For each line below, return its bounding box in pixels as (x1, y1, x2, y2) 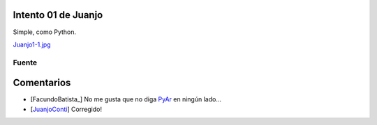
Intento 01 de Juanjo (13, 9, 103, 21)
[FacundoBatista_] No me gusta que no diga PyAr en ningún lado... (30, 95, 222, 103)
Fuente (13, 58, 38, 67)
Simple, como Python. (13, 28, 77, 36)
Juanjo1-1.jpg (13, 40, 52, 49)
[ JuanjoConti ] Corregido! (30, 105, 103, 113)
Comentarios (13, 77, 71, 89)
